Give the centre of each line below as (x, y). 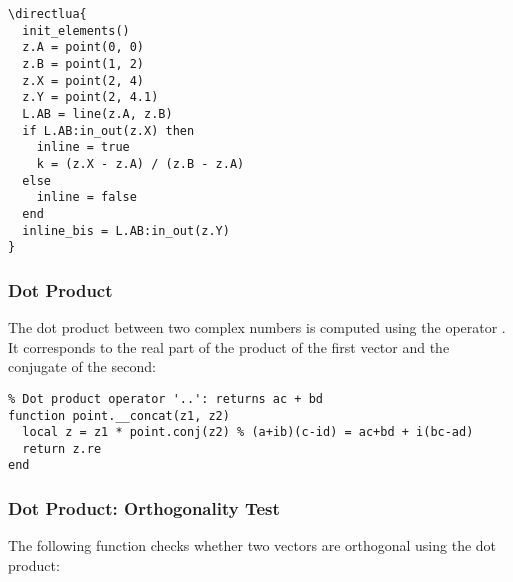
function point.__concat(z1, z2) (119, 415)
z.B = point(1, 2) (83, 63)
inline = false (86, 197)
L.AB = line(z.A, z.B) (97, 113)
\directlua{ (47, 14)
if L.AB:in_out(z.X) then (108, 130)
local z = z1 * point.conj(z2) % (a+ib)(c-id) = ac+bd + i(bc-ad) (248, 432)
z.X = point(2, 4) (83, 80)
